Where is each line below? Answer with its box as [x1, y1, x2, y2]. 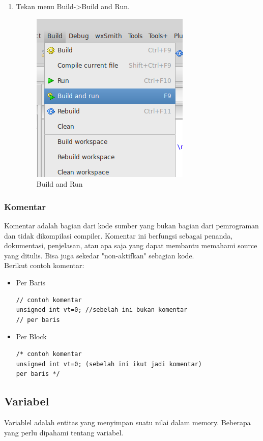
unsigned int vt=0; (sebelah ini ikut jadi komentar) [16, 360, 202, 368]
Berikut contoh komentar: [4, 260, 84, 271]
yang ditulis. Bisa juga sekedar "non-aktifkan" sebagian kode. [4, 250, 194, 260]
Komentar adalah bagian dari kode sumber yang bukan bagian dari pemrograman [4, 220, 259, 230]
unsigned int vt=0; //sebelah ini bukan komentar [16, 306, 188, 314]
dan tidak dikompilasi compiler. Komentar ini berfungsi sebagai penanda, [4, 230, 233, 241]
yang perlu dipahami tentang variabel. [4, 427, 124, 437]
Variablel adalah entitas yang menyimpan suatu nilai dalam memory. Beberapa [4, 417, 251, 427]
